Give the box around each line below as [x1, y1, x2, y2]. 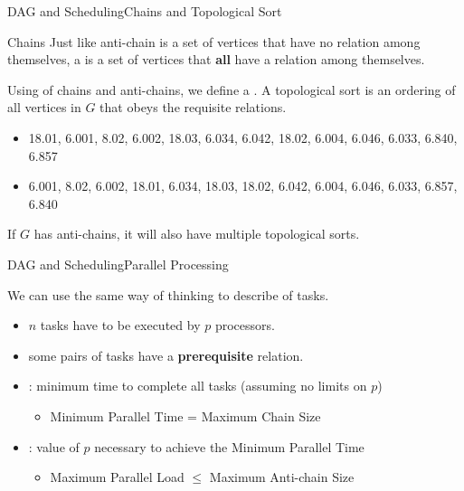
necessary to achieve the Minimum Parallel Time [94, 437, 365, 456]
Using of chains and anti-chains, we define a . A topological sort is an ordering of [7, 80, 456, 99]
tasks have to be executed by [40, 316, 201, 335]
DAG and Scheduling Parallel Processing [7, 254, 229, 273]
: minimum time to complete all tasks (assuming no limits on [28, 376, 367, 395]
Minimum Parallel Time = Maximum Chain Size [50, 406, 321, 425]
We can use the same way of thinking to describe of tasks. [7, 285, 329, 304]
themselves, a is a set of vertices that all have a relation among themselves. [7, 50, 425, 69]
